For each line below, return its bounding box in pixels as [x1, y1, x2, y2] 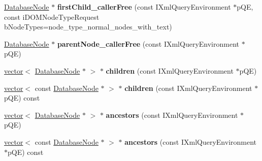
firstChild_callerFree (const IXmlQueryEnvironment [57, 2, 231, 12]
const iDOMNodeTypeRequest [4, 11, 100, 22]
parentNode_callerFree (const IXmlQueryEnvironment [57, 38, 239, 49]
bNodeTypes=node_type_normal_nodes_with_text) [4, 21, 172, 32]
